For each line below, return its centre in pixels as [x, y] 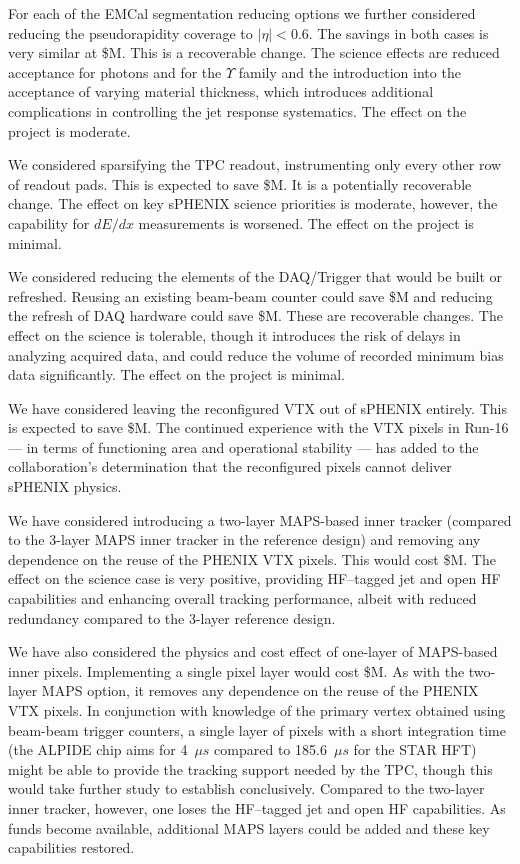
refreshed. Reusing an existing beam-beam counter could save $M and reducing [250, 295]
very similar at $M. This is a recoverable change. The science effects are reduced [254, 52]
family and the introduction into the [349, 71]
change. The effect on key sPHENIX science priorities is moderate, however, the [253, 203]
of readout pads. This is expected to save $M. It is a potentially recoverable [240, 183]
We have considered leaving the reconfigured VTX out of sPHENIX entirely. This [257, 407]
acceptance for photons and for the [115, 71]
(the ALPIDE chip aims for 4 [98, 749]
